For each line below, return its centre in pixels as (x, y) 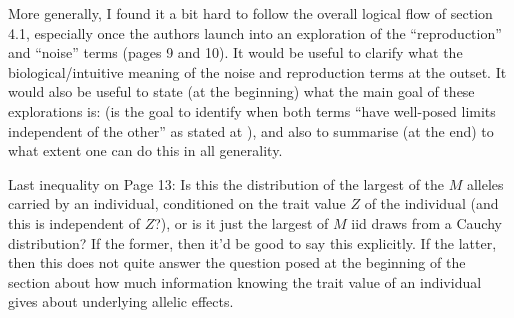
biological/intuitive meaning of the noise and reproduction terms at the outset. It (257, 71)
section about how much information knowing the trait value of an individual (245, 281)
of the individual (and (431, 203)
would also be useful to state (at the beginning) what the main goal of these (241, 91)
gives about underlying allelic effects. (121, 301)
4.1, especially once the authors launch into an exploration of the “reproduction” (255, 32)
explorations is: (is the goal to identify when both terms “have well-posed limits (252, 110)
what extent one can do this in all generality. (145, 150)
